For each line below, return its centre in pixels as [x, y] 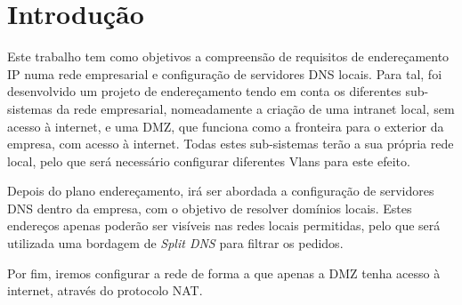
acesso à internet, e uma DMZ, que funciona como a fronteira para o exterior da [226, 126]
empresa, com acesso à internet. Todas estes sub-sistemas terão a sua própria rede [231, 144]
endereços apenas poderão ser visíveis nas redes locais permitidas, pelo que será [224, 225]
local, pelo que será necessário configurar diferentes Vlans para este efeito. [209, 161]
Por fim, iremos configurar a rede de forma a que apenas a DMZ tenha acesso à [224, 273]
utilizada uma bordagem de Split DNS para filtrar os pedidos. [175, 243]
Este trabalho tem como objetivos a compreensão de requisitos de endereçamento [228, 56]
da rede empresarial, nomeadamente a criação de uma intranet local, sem [255, 108]
